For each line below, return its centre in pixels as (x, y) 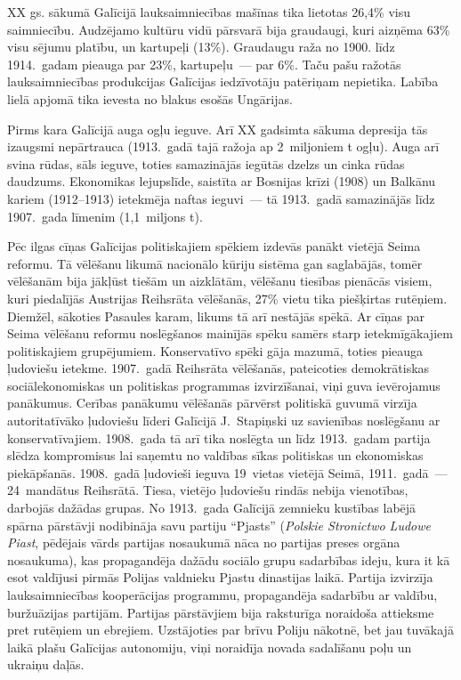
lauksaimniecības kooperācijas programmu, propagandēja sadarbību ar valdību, (222, 595)
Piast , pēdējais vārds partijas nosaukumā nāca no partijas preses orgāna (204, 542)
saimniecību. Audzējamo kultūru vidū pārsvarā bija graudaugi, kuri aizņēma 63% (229, 29)
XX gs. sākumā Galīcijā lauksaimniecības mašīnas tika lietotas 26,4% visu (209, 12)
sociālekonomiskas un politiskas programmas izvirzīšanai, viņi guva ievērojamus (224, 385)
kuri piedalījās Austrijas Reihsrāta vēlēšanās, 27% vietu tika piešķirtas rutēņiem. (227, 298)
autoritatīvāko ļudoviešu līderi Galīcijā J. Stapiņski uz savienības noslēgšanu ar (224, 421)
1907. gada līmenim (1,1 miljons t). (105, 216)
